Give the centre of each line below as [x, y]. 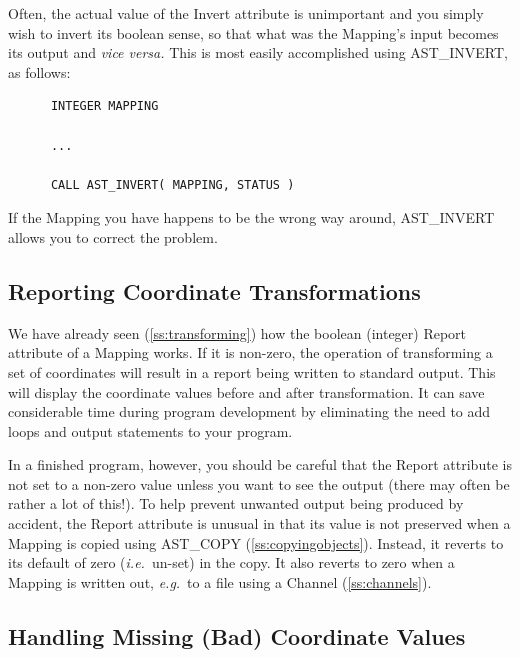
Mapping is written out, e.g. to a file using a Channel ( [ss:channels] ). [220, 581]
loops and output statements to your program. [150, 430]
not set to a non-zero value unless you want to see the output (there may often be [259, 483]
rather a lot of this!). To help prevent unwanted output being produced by [236, 503]
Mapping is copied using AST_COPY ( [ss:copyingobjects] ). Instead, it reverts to [256, 542]
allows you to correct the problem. [113, 236]
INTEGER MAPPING [104, 106]
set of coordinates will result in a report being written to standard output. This [252, 371]
